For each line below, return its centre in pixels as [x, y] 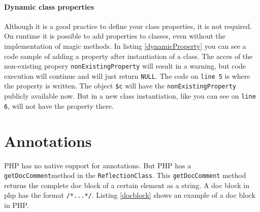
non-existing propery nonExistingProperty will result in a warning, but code [125, 66]
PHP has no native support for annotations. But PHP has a [98, 165]
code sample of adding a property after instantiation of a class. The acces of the [128, 56]
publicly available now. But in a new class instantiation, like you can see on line [130, 96]
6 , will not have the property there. [59, 105]
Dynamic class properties [49, 6]
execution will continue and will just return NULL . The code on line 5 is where [127, 75]
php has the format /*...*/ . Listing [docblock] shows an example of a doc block [130, 195]
